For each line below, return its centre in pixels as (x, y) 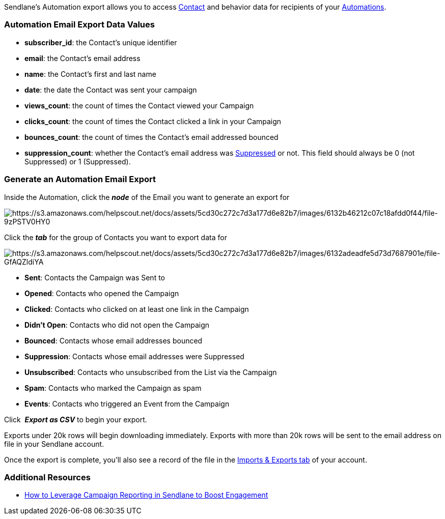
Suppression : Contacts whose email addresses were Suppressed (134, 356)
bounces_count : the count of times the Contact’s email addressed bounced (151, 137)
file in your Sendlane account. (54, 444)
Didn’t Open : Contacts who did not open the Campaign (117, 325)
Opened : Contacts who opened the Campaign (102, 293)
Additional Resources (47, 477)
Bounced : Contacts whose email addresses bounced (114, 340)
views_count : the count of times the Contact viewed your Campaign (139, 105)
